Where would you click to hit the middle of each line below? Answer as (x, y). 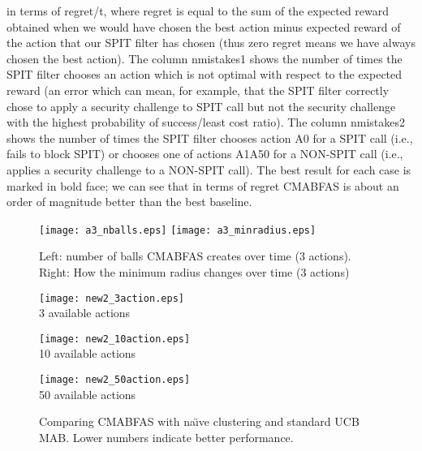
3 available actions (85, 313)
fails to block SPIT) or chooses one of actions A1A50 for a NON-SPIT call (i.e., (205, 154)
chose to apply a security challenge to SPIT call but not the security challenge (201, 106)
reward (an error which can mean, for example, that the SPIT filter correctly (198, 90)
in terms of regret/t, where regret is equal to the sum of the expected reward (198, 11)
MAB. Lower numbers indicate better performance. (166, 437)
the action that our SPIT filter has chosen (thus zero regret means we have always (211, 43)
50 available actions (88, 394)
